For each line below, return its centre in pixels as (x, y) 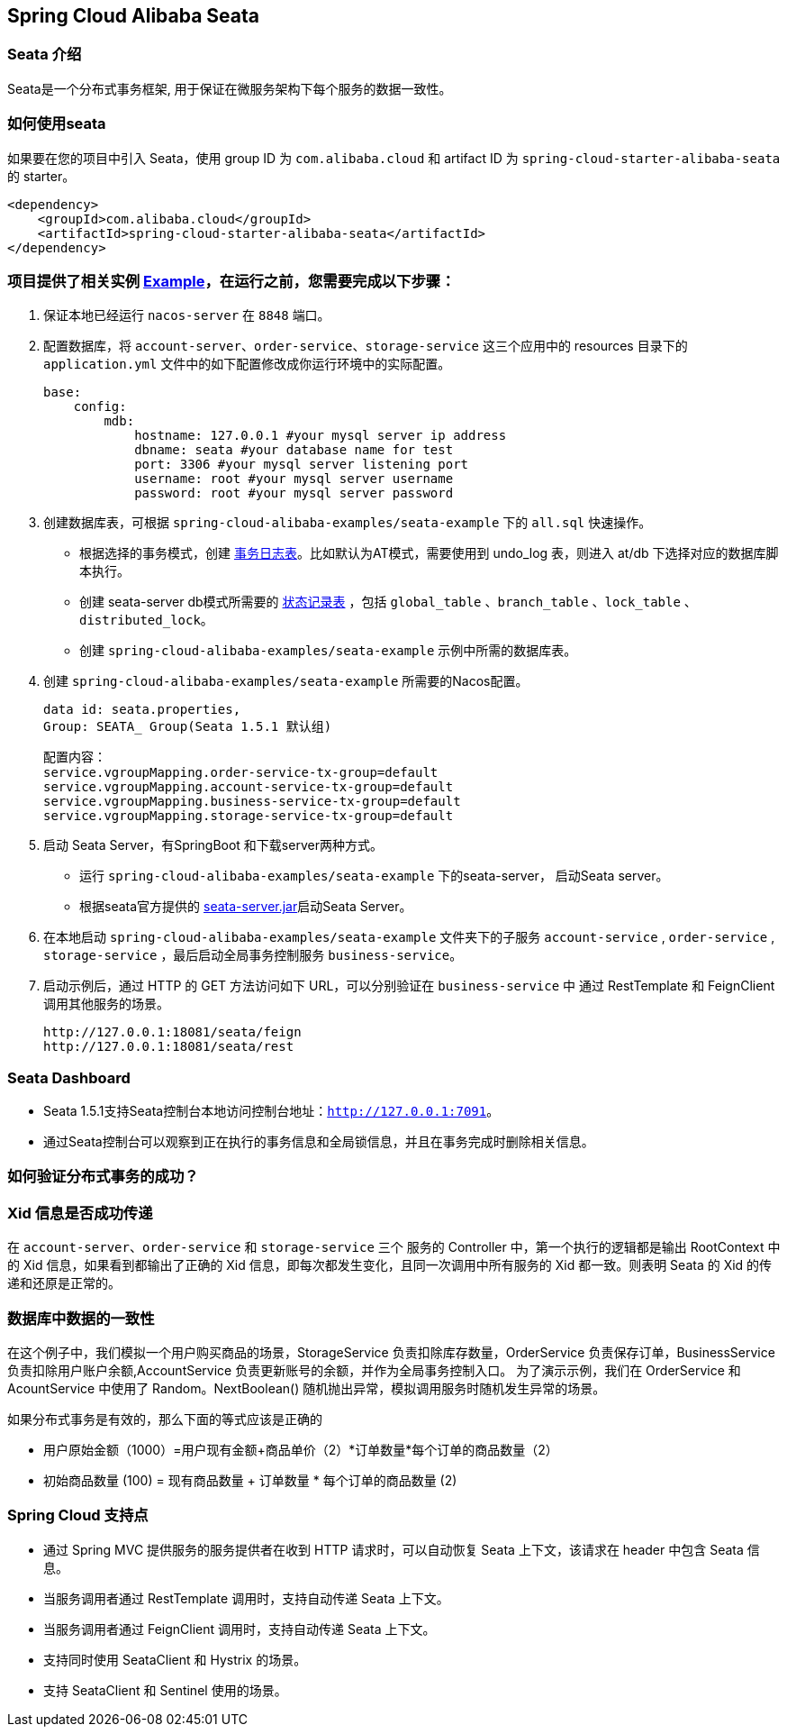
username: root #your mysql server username (294, 479)
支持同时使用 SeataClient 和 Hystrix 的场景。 (175, 1659)
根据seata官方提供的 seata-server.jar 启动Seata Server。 (246, 907)
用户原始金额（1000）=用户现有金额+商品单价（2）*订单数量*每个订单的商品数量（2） (301, 1449)
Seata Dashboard (69, 1077)
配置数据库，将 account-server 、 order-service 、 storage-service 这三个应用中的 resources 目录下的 (366, 346)
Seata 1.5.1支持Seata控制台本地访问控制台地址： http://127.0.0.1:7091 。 (271, 1111)
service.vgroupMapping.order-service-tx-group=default (241, 773)
